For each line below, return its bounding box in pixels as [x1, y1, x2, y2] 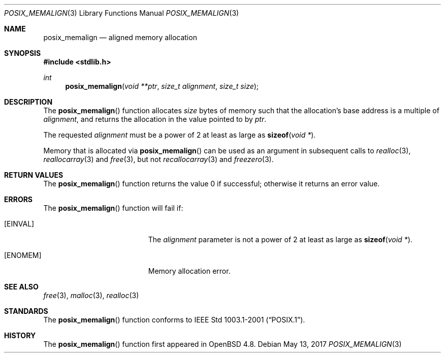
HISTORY [4, 331, 36, 340]
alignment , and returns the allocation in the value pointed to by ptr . [43, 115, 267, 123]
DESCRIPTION [4, 98, 53, 106]
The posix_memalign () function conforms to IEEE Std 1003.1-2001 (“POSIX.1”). [43, 315, 305, 324]
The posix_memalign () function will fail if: [43, 204, 183, 212]
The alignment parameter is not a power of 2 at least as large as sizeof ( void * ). [148, 235, 412, 244]
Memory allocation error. [148, 267, 231, 275]
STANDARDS [4, 307, 48, 315]
